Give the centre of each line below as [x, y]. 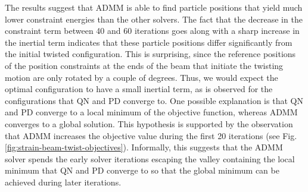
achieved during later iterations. [63, 182]
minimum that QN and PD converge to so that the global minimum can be [142, 170]
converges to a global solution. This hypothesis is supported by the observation [149, 123]
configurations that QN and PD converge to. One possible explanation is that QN [154, 100]
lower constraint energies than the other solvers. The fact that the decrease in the [154, 19]
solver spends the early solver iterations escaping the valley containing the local [150, 158]
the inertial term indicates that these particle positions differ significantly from [149, 42]
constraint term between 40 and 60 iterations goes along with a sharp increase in [152, 31]
